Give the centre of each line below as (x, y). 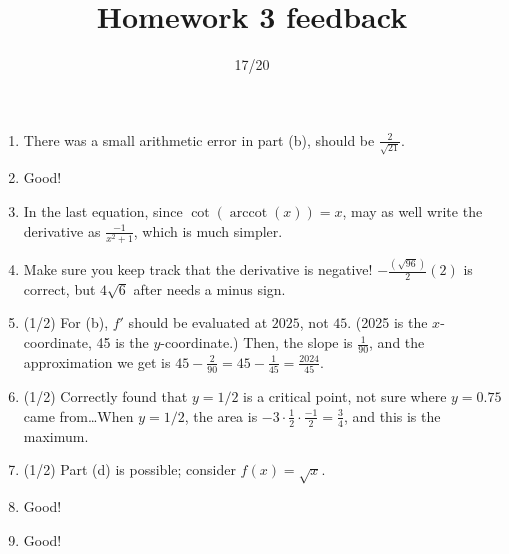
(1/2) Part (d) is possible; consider (129, 469)
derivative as (62, 230)
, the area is (221, 415)
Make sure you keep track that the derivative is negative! (198, 269)
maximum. (56, 435)
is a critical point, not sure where (345, 396)
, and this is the (392, 415)
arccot (248, 213)
